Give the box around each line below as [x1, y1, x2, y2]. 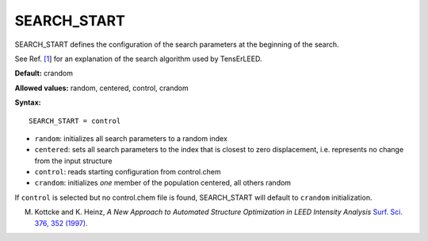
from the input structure [34, 155, 113, 166]
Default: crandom [14, 68, 73, 78]
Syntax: [14, 98, 41, 107]
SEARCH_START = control [29, 116, 121, 125]
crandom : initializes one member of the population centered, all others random [34, 178, 292, 188]
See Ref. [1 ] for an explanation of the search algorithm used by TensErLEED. [14, 54, 262, 63]
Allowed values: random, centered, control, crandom [14, 83, 189, 93]
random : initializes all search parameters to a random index [34, 133, 227, 143]
